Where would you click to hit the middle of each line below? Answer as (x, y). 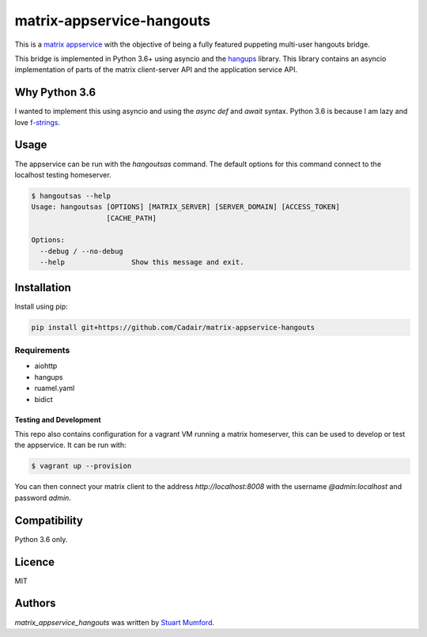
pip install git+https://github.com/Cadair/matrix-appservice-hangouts (173, 327)
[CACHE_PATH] (132, 218)
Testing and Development (58, 419)
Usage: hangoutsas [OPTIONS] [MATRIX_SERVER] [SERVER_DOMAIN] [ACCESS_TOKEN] (185, 207)
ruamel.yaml (55, 389)
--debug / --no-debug (82, 251)
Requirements (42, 351)
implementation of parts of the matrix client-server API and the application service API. (156, 70)
